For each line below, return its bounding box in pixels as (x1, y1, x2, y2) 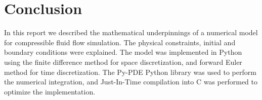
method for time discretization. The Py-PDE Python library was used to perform (4, 66, 256, 77)
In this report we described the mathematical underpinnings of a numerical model (4, 27, 258, 38)
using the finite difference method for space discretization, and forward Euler (4, 56, 242, 67)
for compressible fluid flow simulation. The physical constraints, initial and (4, 37, 236, 47)
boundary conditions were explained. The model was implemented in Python (4, 47, 242, 57)
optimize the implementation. (4, 86, 96, 96)
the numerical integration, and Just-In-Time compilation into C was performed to (4, 76, 258, 87)
